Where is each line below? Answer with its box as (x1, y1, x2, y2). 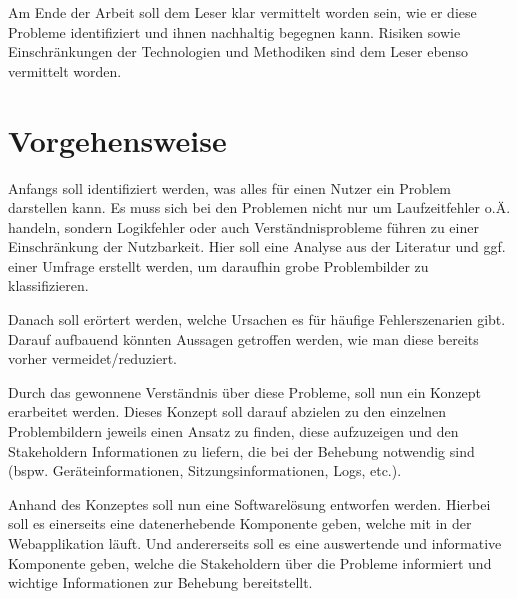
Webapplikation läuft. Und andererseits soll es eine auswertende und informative (8, 533, 502, 553)
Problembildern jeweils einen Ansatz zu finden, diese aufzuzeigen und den (8, 421, 459, 442)
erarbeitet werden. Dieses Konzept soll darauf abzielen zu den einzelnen (8, 401, 447, 422)
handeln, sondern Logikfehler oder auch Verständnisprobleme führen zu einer (8, 216, 479, 237)
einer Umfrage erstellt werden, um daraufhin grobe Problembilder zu (8, 255, 429, 276)
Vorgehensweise (8, 119, 227, 160)
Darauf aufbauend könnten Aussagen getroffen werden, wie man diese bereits (8, 328, 479, 349)
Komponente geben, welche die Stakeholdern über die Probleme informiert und (8, 552, 492, 573)
